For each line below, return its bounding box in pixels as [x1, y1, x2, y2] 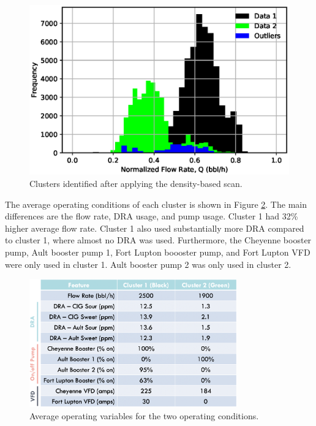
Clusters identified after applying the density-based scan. [29, 177, 243, 190]
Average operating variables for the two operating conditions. [29, 409, 259, 422]
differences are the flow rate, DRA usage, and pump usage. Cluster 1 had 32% [5, 210, 298, 223]
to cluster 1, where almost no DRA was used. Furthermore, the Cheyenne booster [5, 234, 312, 246]
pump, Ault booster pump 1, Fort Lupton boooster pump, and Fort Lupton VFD [5, 245, 310, 258]
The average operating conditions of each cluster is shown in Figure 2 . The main [5, 197, 307, 210]
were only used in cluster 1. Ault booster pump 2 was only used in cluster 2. [5, 257, 292, 270]
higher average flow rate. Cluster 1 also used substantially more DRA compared [5, 221, 304, 234]
